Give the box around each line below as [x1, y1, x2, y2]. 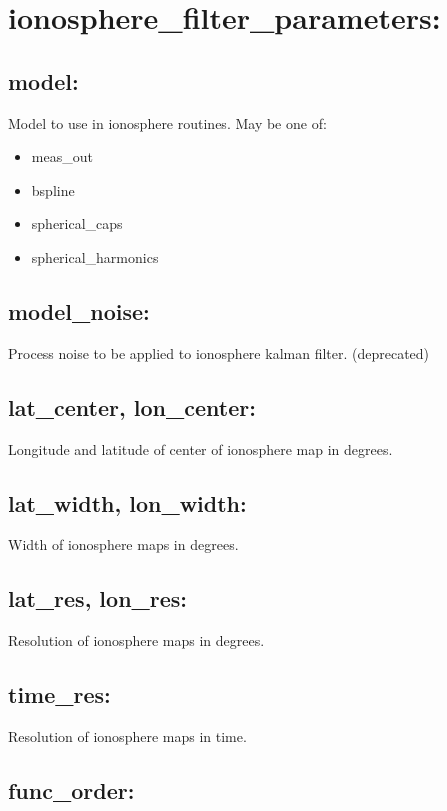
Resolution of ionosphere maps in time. [8, 725, 247, 746]
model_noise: [8, 295, 150, 326]
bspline [31, 179, 75, 200]
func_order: [8, 774, 135, 805]
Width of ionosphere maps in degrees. [8, 534, 239, 555]
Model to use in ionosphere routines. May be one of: [8, 112, 327, 133]
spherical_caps [31, 213, 123, 234]
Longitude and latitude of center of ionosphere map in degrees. [8, 438, 393, 459]
